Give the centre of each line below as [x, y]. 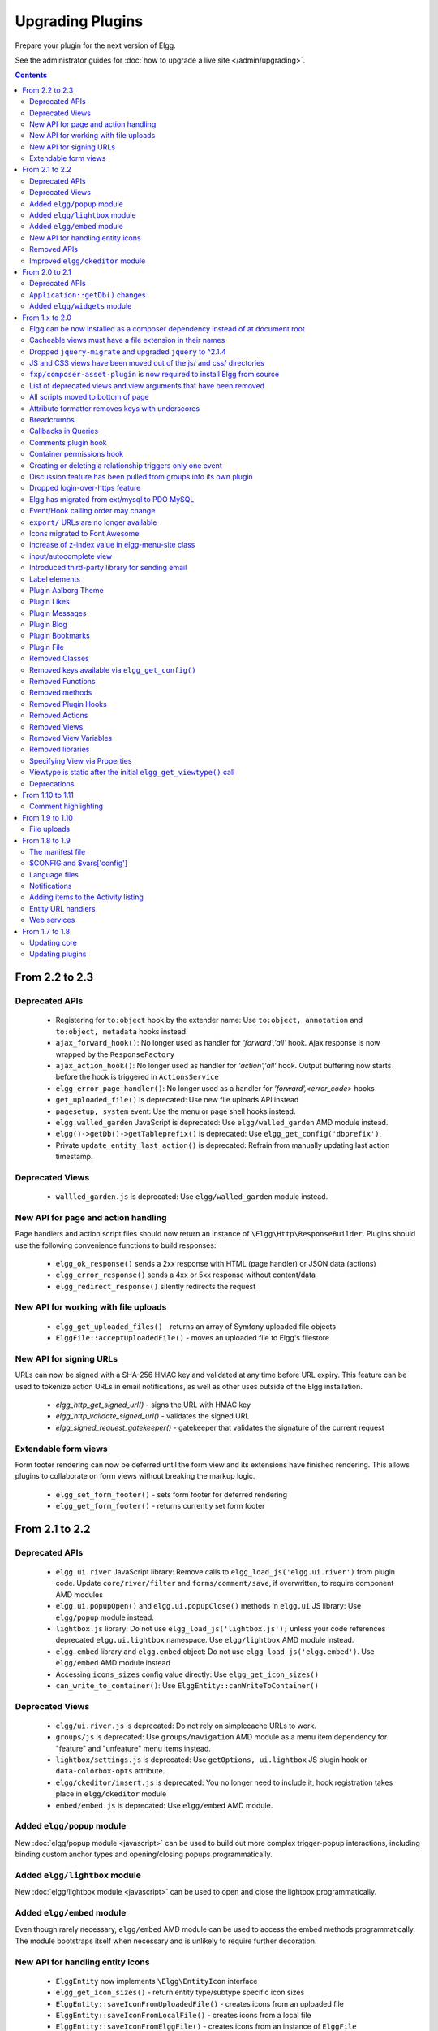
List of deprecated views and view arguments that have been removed [147, 385]
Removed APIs [54, 249]
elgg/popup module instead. [105, 1617]
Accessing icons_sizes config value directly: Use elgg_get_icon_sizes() [187, 1674]
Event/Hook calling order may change [92, 511]
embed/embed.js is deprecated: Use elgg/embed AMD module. [164, 1805]
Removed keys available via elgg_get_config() [113, 669]
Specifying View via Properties [81, 760]
